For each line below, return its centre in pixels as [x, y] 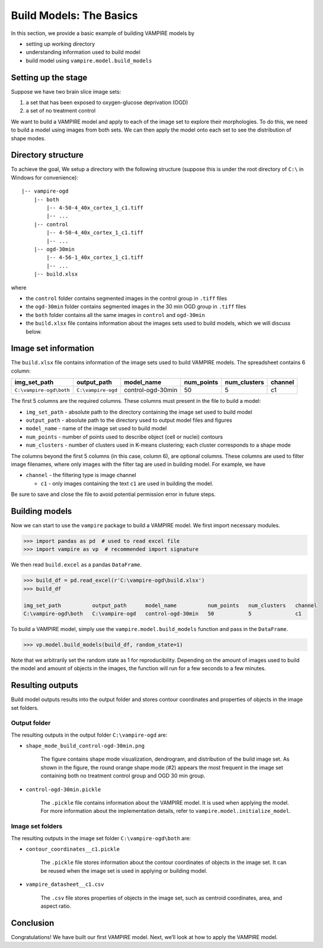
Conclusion [33, 923]
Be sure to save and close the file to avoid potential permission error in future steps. [113, 494]
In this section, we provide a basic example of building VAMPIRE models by [103, 33]
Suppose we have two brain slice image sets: [66, 91]
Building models [41, 511]
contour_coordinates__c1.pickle [73, 849]
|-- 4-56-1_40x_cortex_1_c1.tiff [95, 257]
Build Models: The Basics [74, 15]
